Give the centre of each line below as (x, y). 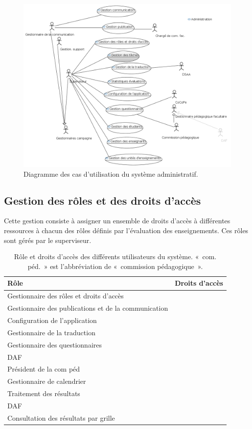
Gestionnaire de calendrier (47, 381)
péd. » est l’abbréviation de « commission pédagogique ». (115, 266)
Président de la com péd (44, 369)
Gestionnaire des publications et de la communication (88, 308)
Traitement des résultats (44, 393)
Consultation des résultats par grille (61, 417)
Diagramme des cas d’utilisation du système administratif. (111, 174)
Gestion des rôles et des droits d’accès (103, 200)
